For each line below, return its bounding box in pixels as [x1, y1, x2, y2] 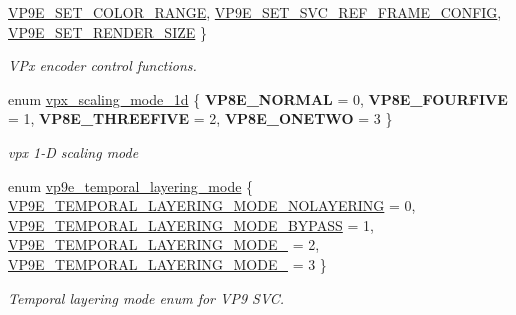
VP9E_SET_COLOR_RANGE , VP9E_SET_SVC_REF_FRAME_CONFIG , [8, 2, 502, 22]
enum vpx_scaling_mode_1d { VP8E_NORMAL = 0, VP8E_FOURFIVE [8, 88, 508, 109]
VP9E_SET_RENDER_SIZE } [8, 21, 207, 42]
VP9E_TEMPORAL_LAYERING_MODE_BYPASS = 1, [8, 214, 374, 235]
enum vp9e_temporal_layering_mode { [8, 175, 254, 196]
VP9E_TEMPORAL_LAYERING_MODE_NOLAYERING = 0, [8, 195, 416, 216]
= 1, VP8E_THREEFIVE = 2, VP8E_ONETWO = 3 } [8, 108, 393, 129]
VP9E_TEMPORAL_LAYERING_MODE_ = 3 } [8, 253, 327, 274]
